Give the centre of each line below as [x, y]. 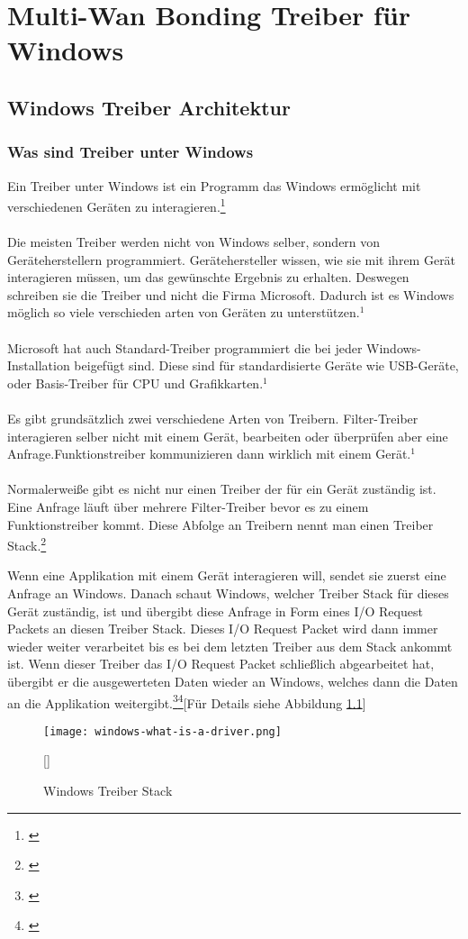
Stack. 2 [27, 544]
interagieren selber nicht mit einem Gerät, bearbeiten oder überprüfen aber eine [228, 436]
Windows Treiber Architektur [149, 107]
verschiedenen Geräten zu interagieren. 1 [117, 205]
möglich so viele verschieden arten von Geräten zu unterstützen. [184, 312]
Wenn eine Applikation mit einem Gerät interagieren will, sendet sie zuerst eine [227, 575]
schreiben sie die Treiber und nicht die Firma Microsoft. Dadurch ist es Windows [231, 294]
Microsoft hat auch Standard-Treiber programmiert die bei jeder [185, 347]
